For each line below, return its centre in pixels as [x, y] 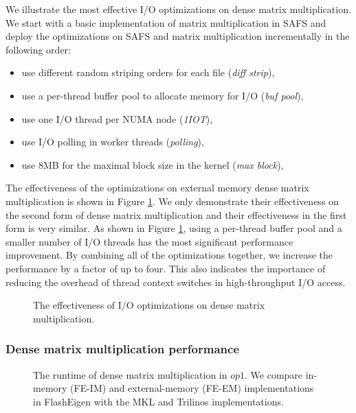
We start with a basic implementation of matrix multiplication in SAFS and [166, 22]
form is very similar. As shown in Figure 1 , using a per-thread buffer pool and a [174, 228]
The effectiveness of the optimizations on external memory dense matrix [157, 188]
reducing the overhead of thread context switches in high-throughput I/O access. [176, 282]
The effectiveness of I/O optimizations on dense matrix [149, 305]
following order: [38, 49]
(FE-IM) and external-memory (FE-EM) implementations [192, 388]
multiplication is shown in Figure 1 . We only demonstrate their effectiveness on [172, 201]
